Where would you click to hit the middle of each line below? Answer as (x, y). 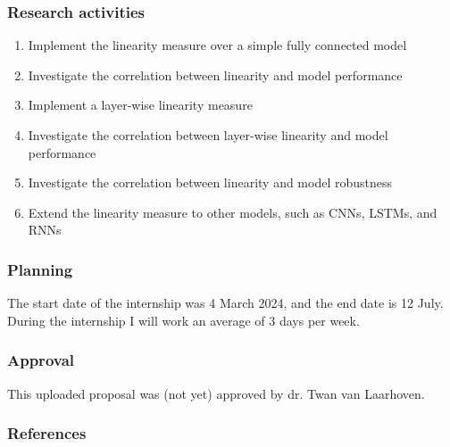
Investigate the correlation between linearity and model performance (215, 74)
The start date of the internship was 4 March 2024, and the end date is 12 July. (225, 303)
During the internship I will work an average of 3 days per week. (183, 320)
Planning (40, 269)
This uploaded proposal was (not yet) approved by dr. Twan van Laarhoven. (216, 393)
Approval (41, 360)
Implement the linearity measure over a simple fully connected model (217, 45)
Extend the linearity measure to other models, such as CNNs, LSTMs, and (233, 212)
